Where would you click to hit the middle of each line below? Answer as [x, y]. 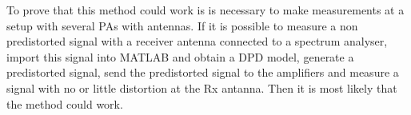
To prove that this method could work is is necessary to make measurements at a [205, 10]
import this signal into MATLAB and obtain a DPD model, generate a [180, 56]
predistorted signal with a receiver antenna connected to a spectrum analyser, [197, 41]
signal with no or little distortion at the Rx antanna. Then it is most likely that [202, 87]
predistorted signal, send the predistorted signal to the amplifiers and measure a [203, 72]
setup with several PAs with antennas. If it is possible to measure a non [182, 25]
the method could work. [65, 103]
